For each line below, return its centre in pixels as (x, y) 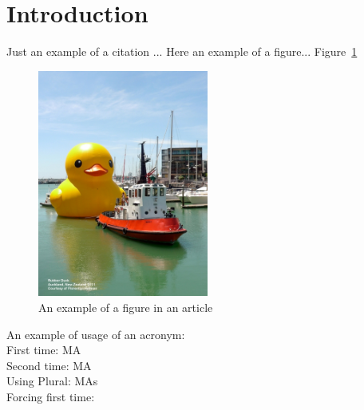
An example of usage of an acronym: (96, 334)
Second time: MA (49, 365)
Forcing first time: (51, 396)
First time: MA (44, 350)
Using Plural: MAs (52, 381)
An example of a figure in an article (126, 307)
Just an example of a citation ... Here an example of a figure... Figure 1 (182, 51)
